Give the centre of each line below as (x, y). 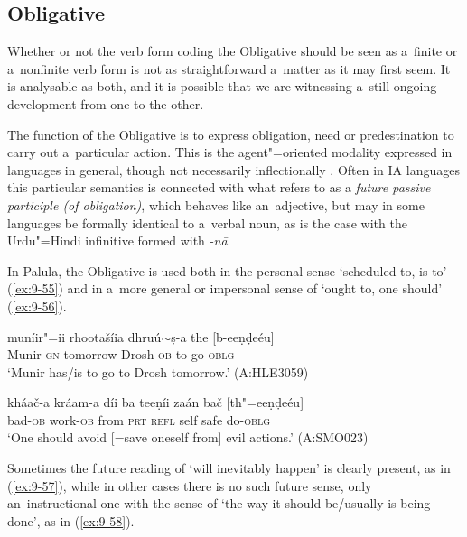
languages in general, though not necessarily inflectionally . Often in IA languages (233, 169)
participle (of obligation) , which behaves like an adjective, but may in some (216, 204)
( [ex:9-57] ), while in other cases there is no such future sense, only (190, 485)
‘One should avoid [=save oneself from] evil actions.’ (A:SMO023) (188, 437)
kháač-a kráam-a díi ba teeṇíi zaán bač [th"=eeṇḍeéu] (156, 402)
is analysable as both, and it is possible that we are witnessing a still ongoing (222, 86)
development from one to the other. (106, 103)
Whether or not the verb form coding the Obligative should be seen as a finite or (233, 51)
